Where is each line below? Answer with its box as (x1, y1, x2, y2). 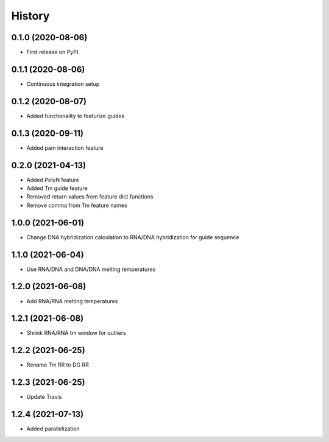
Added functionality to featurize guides (26, 112, 125, 119)
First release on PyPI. (26, 49, 80, 56)
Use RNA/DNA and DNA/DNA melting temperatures (26, 265, 156, 273)
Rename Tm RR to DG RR (26, 361, 90, 368)
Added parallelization (26, 425, 80, 432)
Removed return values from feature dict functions (26, 193, 154, 200)
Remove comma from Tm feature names (26, 202, 127, 209)
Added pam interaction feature (26, 144, 104, 152)
